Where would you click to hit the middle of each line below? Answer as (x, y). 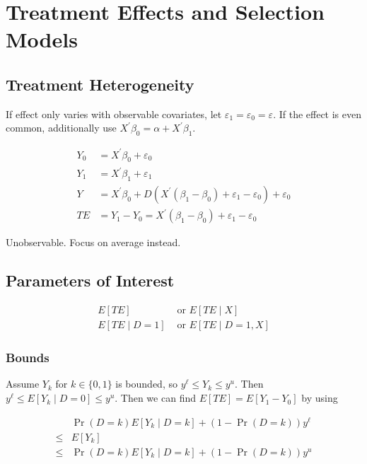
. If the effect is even (318, 114)
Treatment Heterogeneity (100, 84)
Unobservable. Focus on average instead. (93, 242)
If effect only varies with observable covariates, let (114, 114)
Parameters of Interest (90, 280)
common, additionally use (61, 128)
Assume (23, 384)
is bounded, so (146, 384)
